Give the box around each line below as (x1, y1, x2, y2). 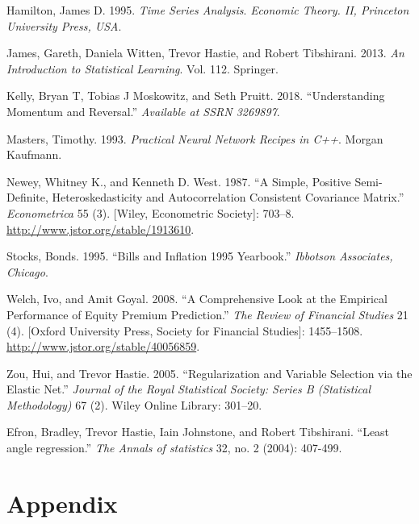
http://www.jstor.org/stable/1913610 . (6, 220, 195, 237)
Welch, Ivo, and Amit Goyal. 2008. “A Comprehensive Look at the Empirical (6, 290, 388, 307)
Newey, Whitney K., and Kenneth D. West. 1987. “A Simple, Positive (6, 173, 351, 189)
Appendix (6, 486, 118, 519)
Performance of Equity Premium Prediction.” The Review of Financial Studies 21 (6, 306, 409, 322)
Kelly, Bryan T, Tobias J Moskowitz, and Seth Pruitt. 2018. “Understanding (6, 87, 385, 104)
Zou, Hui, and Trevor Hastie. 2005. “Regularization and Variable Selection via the (6, 364, 413, 381)
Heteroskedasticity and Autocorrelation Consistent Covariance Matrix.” (52, 189, 404, 206)
